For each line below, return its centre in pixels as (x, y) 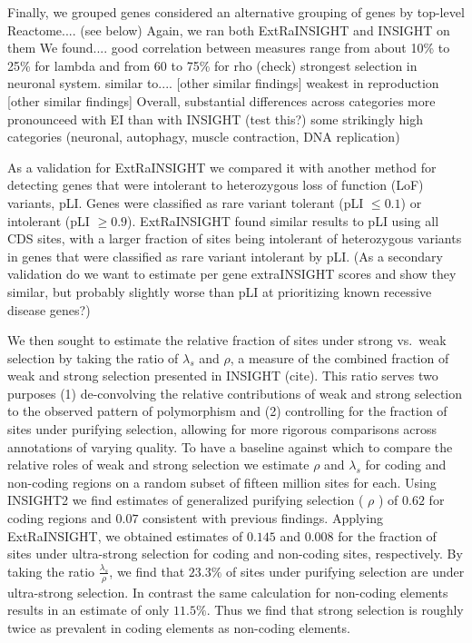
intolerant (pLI (49, 220)
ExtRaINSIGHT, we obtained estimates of (125, 535)
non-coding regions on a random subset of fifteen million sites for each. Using (222, 482)
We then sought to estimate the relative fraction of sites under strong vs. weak (227, 340)
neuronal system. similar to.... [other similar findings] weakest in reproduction (223, 83)
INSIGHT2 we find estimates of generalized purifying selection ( (186, 500)
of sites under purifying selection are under (345, 571)
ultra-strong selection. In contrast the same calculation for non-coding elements (228, 592)
